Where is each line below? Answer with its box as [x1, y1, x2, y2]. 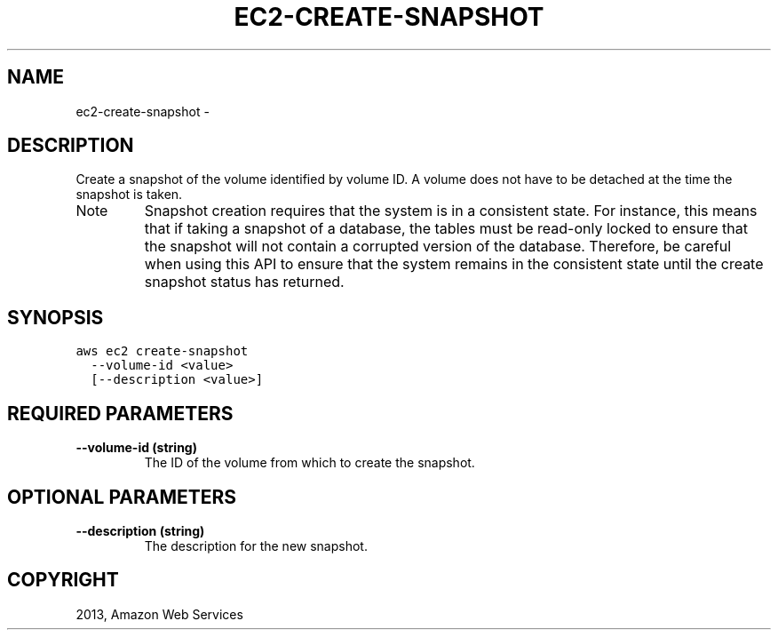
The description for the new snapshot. [144, 537, 368, 553]
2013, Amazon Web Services [75, 606, 243, 622]
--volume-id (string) [75, 440, 197, 456]
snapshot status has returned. [144, 273, 345, 291]
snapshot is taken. [75, 187, 183, 203]
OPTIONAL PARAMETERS [7, 485, 237, 508]
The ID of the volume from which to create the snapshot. [144, 455, 475, 471]
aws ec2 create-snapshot [75, 344, 249, 359]
